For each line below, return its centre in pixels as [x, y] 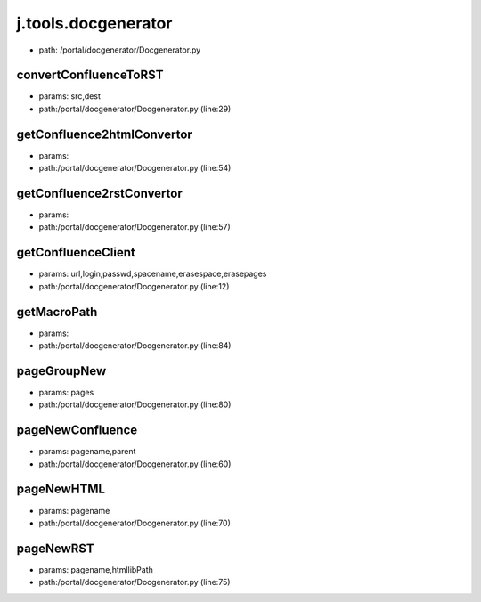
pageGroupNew [61, 371]
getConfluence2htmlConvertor [105, 134]
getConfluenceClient [76, 252]
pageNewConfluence [77, 431]
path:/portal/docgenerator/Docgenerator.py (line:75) [135, 582]
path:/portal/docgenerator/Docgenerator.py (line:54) [135, 168]
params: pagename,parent [87, 451]
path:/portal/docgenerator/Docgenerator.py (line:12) [134, 286]
